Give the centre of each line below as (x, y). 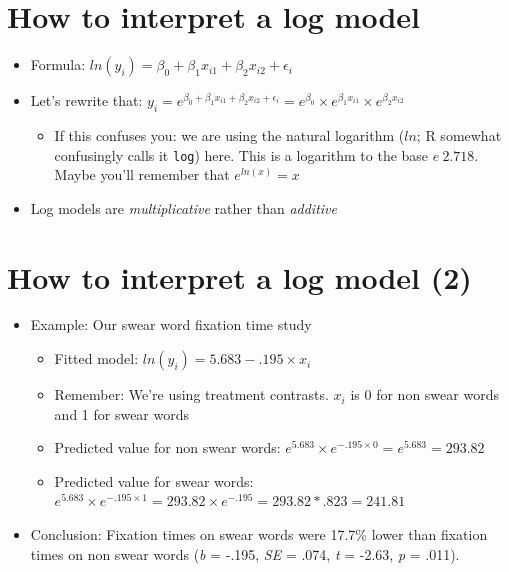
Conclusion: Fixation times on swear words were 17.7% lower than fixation (259, 534)
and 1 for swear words (122, 413)
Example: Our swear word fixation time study (171, 324)
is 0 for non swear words (424, 394)
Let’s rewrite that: (86, 100)
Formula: (58, 64)
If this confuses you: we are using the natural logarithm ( (229, 134)
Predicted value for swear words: (154, 480)
